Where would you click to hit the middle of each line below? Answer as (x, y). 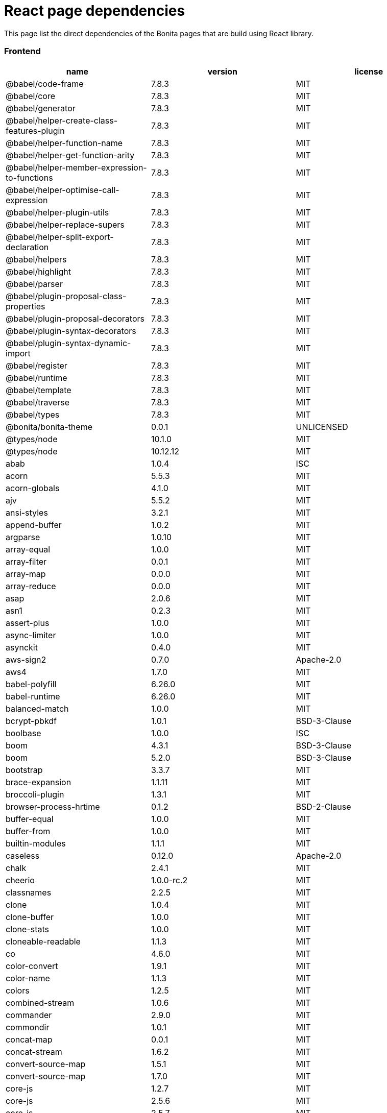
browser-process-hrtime (53, 806)
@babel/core (30, 96)
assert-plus (28, 623)
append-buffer (34, 525)
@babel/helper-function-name (64, 143)
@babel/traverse (38, 402)
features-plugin (35, 130)
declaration (27, 247)
